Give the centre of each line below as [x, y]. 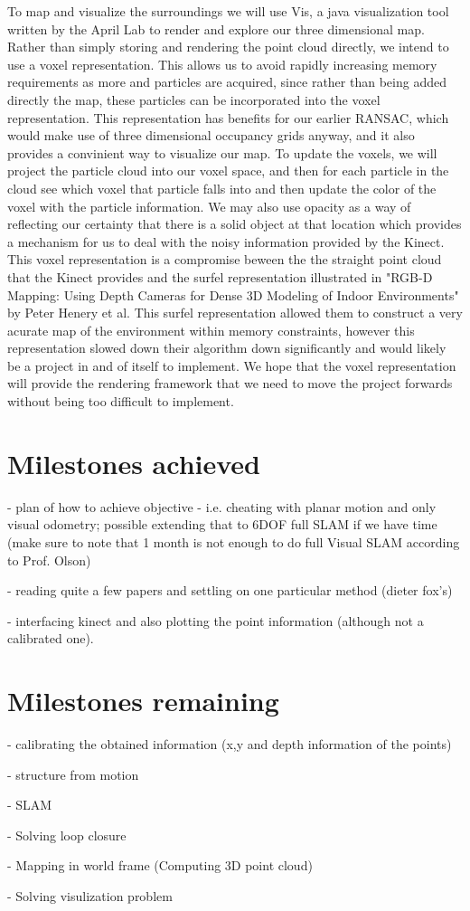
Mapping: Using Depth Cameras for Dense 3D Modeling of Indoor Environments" [233, 294]
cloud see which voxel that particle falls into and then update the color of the [222, 188]
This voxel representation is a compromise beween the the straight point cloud [225, 259]
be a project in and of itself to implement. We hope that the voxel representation [232, 365]
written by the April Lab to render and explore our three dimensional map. [216, 28]
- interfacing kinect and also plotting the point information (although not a [216, 620]
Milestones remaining [143, 701]
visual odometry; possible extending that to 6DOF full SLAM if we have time [222, 524]
